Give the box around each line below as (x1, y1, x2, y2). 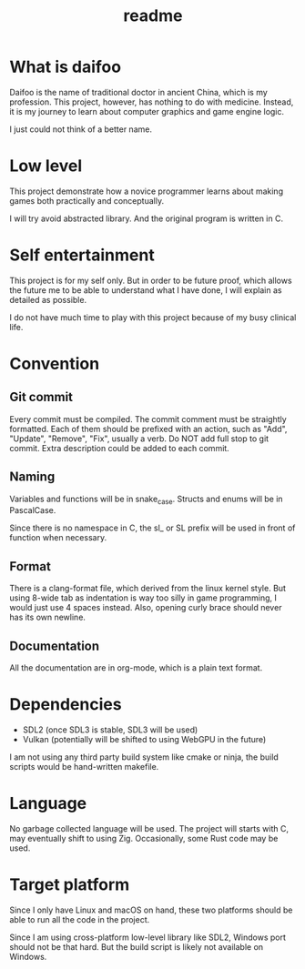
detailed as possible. (9, 294, 87, 305)
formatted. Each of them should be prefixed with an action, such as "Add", (9, 423, 288, 434)
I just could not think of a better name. (9, 124, 153, 135)
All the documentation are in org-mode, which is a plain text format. (9, 662, 263, 673)
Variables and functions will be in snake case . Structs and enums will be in (9, 493, 284, 506)
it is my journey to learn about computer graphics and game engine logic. (9, 106, 285, 116)
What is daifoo (9, 56, 121, 77)
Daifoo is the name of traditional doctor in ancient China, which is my (9, 86, 269, 97)
